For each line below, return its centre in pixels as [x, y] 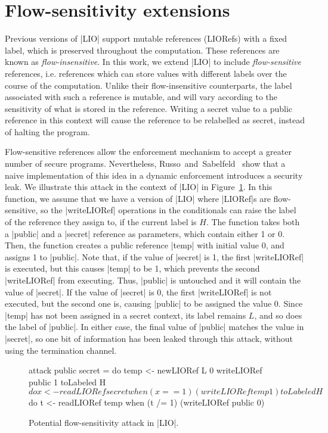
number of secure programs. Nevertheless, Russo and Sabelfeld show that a [145, 163]
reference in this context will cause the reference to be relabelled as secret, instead [155, 120]
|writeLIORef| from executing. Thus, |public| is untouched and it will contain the [153, 280]
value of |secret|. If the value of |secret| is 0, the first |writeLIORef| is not [138, 292]
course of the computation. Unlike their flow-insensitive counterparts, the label [148, 85]
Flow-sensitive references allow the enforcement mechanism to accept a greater [148, 152]
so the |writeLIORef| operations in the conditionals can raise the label [168, 210]
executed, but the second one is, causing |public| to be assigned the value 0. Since [154, 303]
